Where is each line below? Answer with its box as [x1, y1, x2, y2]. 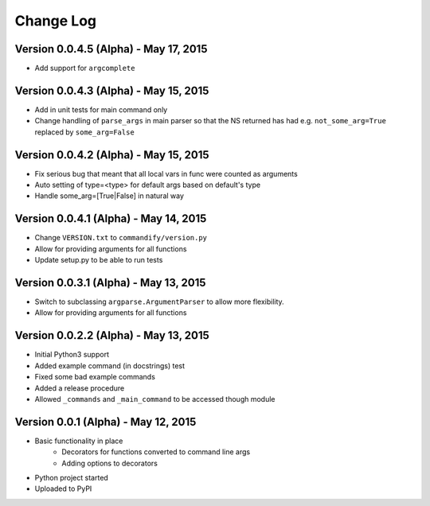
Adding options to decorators [61, 458, 158, 468]
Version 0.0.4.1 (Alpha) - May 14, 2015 [14, 212, 207, 226]
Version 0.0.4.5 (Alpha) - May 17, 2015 [14, 42, 208, 56]
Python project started [34, 473, 109, 482]
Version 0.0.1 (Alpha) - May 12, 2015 [14, 415, 197, 429]
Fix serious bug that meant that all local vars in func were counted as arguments [34, 169, 298, 178]
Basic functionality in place [34, 436, 123, 446]
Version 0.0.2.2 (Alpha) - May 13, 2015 [14, 329, 210, 342]
